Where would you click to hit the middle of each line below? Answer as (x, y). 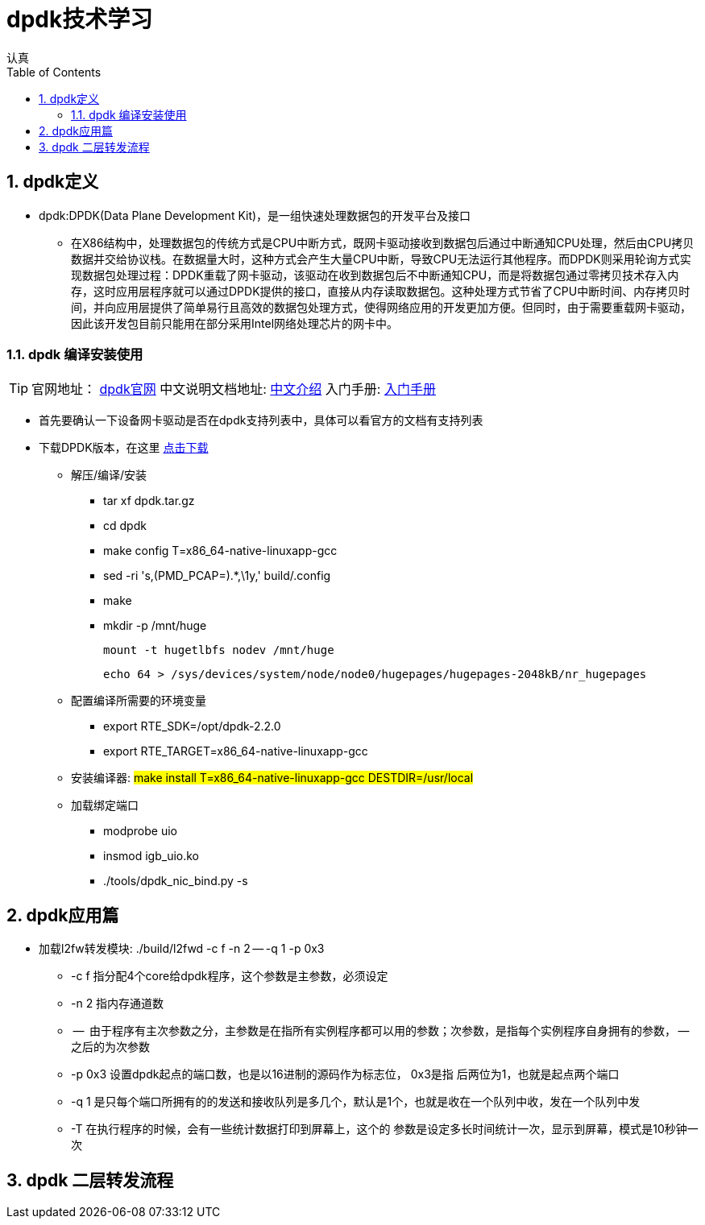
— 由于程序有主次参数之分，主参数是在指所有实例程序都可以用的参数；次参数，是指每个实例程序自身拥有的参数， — (381, 1031)
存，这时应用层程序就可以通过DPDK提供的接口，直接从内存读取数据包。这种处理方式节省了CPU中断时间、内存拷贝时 (381, 291)
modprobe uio (140, 831)
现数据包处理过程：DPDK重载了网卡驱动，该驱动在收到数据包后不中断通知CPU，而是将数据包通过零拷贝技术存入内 (375, 275)
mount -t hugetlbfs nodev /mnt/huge (219, 650)
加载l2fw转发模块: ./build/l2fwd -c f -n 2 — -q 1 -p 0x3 (182, 949)
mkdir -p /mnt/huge (155, 626)
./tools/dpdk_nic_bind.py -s (176, 881)
